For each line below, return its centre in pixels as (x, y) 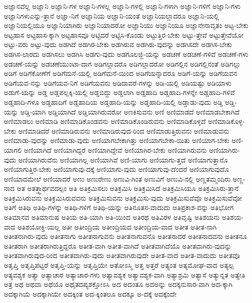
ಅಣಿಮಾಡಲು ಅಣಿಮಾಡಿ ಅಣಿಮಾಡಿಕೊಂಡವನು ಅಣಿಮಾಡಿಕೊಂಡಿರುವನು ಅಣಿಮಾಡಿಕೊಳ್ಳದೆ (105, 121)
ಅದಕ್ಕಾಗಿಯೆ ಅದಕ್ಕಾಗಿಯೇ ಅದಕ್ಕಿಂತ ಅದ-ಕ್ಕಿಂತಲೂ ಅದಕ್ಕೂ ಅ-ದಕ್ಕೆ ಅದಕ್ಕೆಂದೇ (90, 293)
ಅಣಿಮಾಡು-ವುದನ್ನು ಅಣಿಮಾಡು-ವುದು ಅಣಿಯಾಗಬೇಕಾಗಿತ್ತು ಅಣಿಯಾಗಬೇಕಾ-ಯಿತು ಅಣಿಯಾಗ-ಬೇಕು (117, 140)
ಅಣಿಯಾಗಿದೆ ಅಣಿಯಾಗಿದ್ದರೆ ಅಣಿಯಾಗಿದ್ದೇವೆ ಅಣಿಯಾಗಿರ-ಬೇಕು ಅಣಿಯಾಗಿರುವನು (115, 150)
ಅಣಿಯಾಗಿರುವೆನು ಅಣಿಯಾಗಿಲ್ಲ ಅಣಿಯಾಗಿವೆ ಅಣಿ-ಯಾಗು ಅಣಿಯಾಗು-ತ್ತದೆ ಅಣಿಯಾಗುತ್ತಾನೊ (123, 159)
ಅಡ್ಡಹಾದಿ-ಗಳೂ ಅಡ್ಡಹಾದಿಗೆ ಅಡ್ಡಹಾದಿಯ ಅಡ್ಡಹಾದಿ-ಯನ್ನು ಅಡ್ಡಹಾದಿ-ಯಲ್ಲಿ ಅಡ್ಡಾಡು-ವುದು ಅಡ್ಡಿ (114, 102)
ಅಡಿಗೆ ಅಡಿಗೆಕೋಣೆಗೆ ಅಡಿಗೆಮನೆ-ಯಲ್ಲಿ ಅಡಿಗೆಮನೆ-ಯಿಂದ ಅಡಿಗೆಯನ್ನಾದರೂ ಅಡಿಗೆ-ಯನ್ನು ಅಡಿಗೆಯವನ (121, 73)
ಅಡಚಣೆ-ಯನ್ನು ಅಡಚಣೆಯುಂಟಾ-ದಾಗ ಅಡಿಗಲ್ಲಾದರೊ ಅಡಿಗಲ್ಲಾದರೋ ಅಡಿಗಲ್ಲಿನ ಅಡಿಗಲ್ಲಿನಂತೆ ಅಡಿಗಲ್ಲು (122, 63)
